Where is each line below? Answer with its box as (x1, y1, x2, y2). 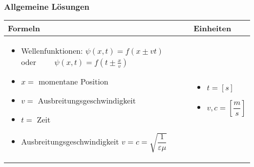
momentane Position (38, 76, 108, 87)
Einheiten (193, 22, 232, 34)
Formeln (8, 22, 40, 34)
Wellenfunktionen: (21, 45, 83, 57)
